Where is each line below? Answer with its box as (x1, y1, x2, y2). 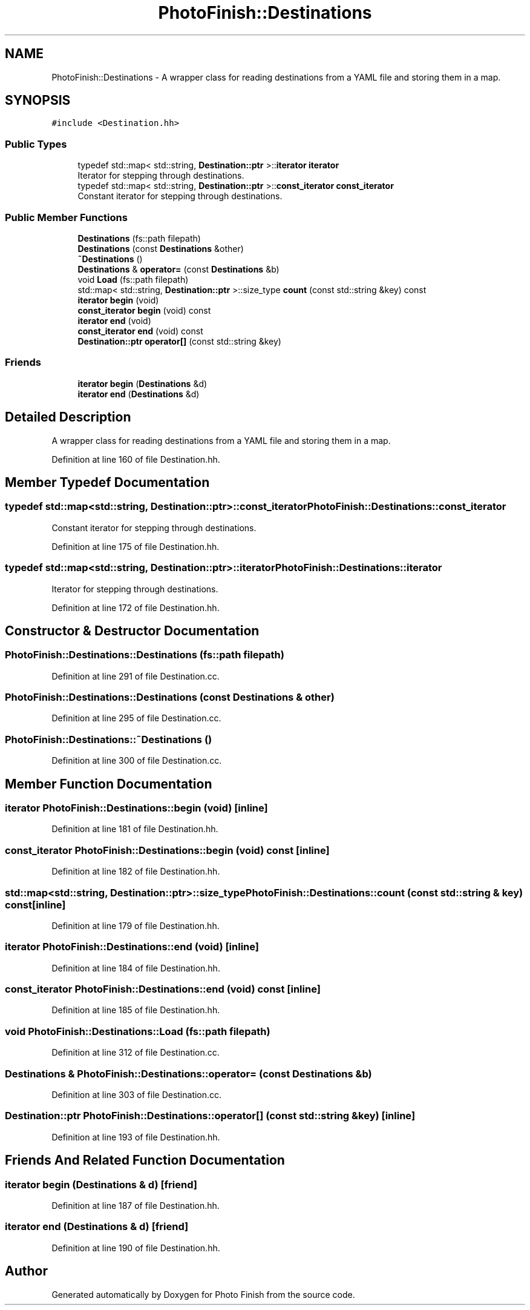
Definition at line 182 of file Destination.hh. (51, 866, 220, 877)
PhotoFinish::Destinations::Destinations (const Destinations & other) (5, 691, 335, 704)
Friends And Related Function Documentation (5, 1153, 285, 1168)
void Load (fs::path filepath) (77, 274, 189, 285)
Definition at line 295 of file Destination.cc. (51, 713, 221, 724)
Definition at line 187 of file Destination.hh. (51, 1200, 220, 1211)
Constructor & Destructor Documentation (5, 623, 260, 638)
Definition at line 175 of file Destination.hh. (51, 541, 220, 552)
